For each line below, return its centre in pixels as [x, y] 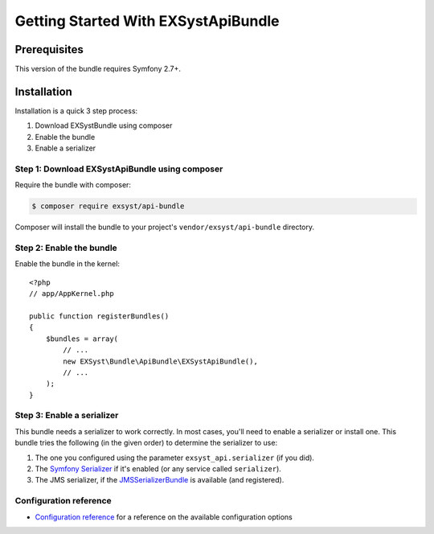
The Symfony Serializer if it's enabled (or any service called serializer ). [158, 469]
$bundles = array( [82, 339]
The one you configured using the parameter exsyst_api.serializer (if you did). [175, 458]
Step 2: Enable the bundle [66, 248]
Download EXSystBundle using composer [104, 125]
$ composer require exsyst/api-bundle [108, 206]
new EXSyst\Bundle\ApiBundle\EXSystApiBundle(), [161, 361]
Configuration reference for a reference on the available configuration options [164, 517]
